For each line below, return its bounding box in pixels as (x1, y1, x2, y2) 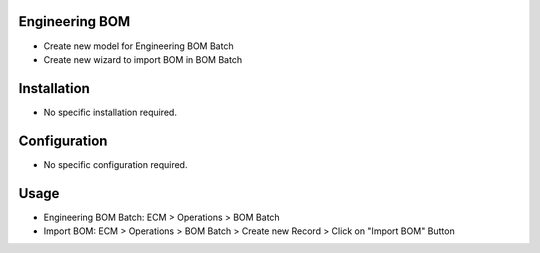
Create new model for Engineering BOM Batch (43, 40, 234, 52)
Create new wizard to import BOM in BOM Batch (43, 53, 243, 65)
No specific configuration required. (43, 158, 188, 170)
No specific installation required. (43, 106, 177, 118)
